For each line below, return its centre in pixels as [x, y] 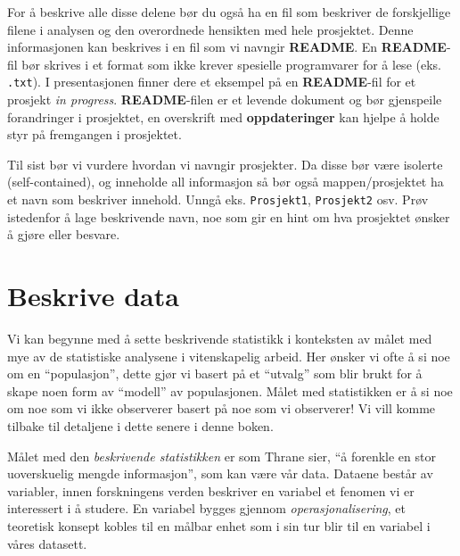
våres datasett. [47, 543]
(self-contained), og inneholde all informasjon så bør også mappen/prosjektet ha [226, 182]
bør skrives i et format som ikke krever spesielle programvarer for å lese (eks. [231, 64]
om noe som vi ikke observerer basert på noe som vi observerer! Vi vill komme [222, 408]
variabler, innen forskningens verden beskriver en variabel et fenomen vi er [211, 490]
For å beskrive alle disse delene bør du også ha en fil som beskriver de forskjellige [229, 12]
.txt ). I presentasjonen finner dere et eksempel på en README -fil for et [212, 82]
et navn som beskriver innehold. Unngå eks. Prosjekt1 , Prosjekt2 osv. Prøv [218, 199]
